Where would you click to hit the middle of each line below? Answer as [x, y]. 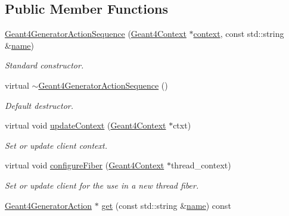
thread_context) [201, 165]
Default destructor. [39, 105]
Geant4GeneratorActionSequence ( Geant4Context [96, 34]
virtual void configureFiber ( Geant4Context [85, 165]
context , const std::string [239, 34]
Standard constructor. [44, 65]
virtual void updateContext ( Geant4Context [86, 125]
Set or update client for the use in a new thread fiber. [102, 185]
